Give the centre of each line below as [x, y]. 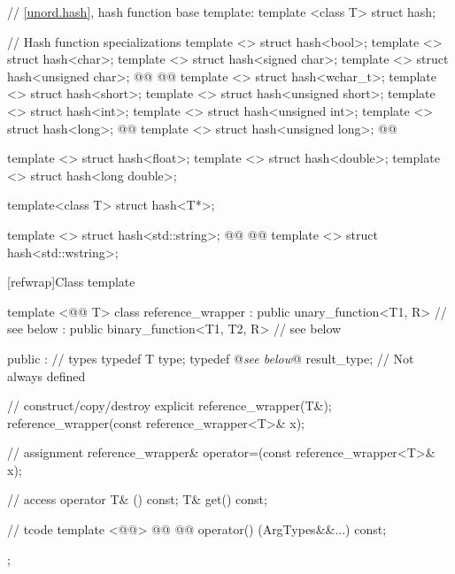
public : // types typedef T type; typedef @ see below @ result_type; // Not [211, 358]
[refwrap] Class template [71, 282]
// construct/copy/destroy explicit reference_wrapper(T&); [170, 406]
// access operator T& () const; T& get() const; [137, 499]
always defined [46, 375]
